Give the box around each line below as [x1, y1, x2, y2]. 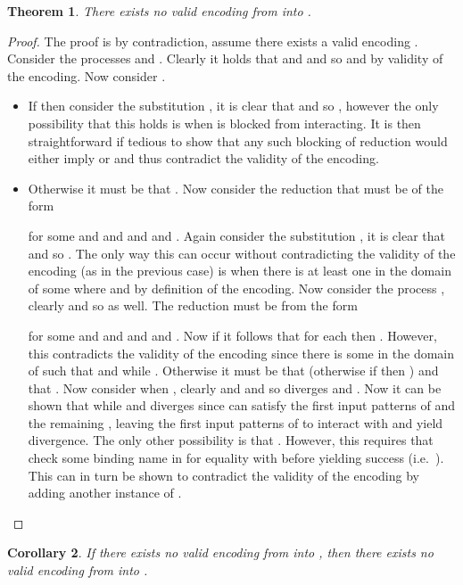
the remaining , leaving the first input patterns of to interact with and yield [28, 413, 443, 432]
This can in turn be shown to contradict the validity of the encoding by [28, 466, 419, 484]
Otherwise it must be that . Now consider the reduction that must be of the [28, 178, 443, 197]
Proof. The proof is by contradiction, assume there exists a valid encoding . [7, 31, 418, 50]
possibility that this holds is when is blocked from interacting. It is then [28, 113, 421, 132]
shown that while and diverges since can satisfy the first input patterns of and [28, 396, 456, 415]
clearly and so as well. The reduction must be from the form [28, 296, 358, 315]
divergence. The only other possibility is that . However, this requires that [28, 431, 434, 449]
